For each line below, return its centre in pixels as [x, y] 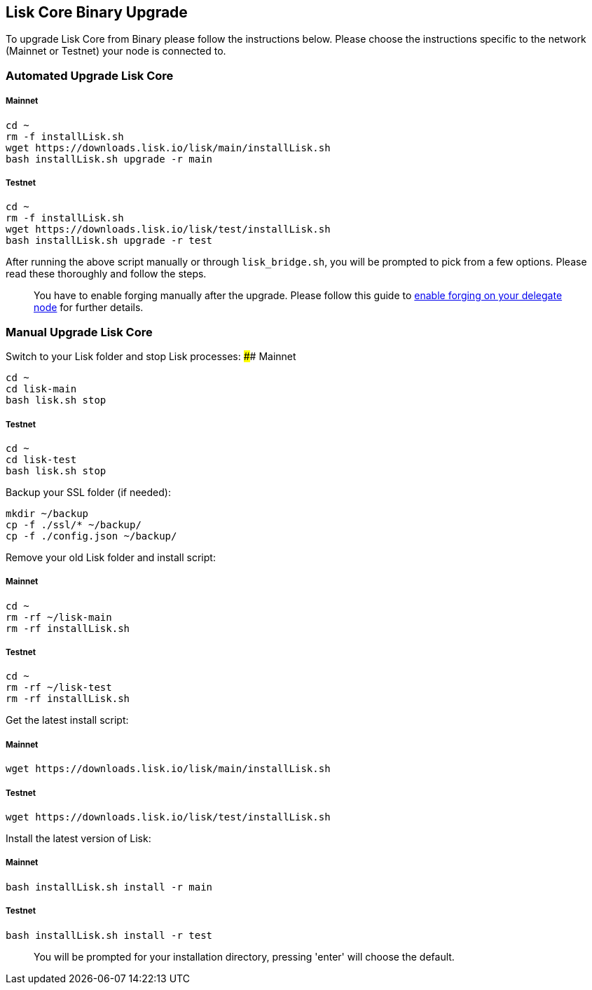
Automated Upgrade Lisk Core [90, 75]
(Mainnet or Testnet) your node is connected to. [116, 51]
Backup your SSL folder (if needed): [88, 492]
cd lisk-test [41, 459]
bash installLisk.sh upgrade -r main [109, 159]
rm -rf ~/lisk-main [59, 617]
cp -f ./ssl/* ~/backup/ [74, 524]
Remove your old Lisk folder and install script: [111, 557]
